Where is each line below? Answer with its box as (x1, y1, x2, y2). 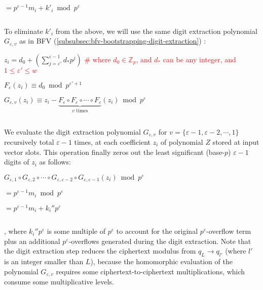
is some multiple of (47, 226, 105, 236)
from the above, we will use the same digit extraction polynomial (55, 25, 257, 36)
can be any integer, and (163, 54, 236, 64)
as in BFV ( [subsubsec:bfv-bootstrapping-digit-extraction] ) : (19, 35, 206, 46)
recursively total (4, 137, 54, 147)
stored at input (212, 137, 259, 147)
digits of (4, 156, 29, 167)
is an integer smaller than (4, 256, 84, 267)
